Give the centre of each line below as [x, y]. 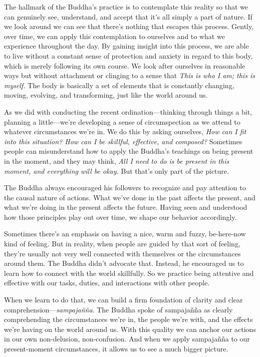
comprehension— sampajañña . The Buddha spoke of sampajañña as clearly [118, 309]
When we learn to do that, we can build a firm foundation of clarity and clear [123, 300]
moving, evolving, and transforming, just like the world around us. [106, 95]
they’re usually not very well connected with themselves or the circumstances [122, 253]
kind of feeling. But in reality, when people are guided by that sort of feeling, [122, 244]
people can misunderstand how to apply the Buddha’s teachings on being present [129, 151]
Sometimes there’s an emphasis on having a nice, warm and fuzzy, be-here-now [125, 234]
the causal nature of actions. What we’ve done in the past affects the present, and [130, 197]
